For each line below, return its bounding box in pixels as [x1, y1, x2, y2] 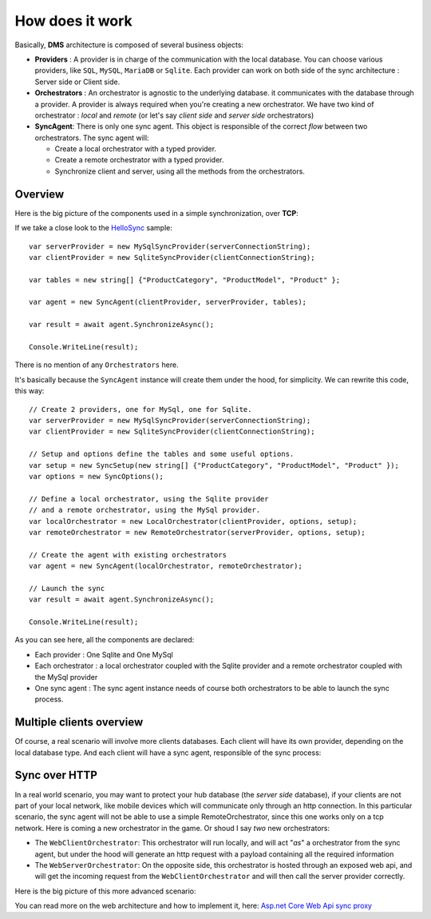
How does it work [14, 12, 133, 30]
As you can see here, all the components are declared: [14, 635, 195, 645]
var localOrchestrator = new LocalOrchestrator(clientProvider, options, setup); [29, 517, 358, 525]
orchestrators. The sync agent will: [34, 133, 149, 142]
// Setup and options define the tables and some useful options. [29, 450, 295, 459]
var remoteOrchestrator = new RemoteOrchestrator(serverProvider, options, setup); [29, 528, 366, 537]
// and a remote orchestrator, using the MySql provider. [29, 505, 261, 515]
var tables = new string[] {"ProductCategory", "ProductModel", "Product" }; [29, 275, 341, 284]
